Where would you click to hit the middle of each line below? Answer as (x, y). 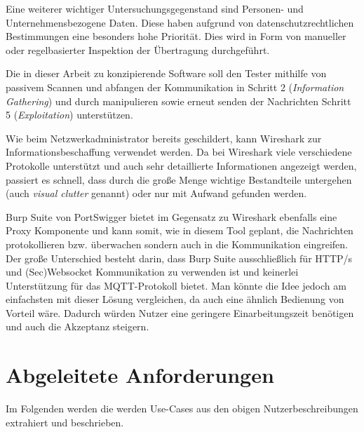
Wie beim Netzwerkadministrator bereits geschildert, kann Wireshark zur (164, 138)
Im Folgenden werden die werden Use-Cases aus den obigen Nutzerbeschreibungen (182, 409)
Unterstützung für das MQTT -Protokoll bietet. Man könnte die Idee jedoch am (176, 285)
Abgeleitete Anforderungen (140, 375)
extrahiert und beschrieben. (65, 422)
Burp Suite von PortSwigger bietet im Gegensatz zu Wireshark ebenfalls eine (171, 216)
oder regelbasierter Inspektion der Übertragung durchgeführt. (138, 49)
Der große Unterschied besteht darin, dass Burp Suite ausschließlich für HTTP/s (179, 258)
